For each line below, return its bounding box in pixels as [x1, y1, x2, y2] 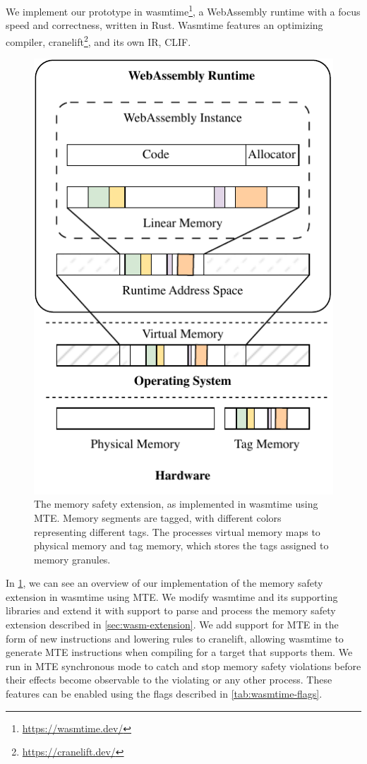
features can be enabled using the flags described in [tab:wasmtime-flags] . [6, 686, 323, 701]
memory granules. [34, 551, 111, 566]
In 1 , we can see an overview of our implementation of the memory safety [6, 575, 323, 590]
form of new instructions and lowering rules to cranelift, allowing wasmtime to [6, 631, 344, 645]
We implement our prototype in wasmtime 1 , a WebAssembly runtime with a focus [6, 2, 361, 18]
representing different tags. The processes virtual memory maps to [34, 524, 320, 539]
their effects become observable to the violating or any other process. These [6, 672, 332, 687]
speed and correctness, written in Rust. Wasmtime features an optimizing [6, 18, 323, 32]
